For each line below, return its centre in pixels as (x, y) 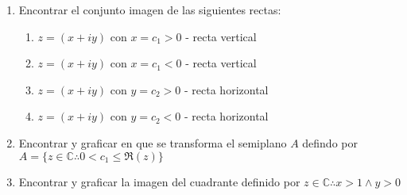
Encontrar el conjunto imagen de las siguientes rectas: (150, 10)
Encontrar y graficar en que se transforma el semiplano (153, 142)
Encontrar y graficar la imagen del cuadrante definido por (159, 181)
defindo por (330, 142)
